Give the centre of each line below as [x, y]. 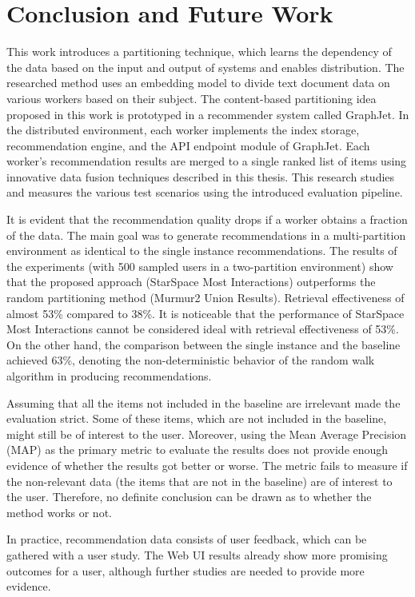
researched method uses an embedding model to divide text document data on [198, 83]
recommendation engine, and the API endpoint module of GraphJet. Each [188, 145]
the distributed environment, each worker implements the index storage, [183, 130]
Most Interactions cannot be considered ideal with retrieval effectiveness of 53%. [203, 329]
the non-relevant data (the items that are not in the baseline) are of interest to [200, 481]
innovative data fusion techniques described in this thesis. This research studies [201, 176]
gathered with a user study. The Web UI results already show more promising [197, 554]
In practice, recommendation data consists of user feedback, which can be [187, 539]
